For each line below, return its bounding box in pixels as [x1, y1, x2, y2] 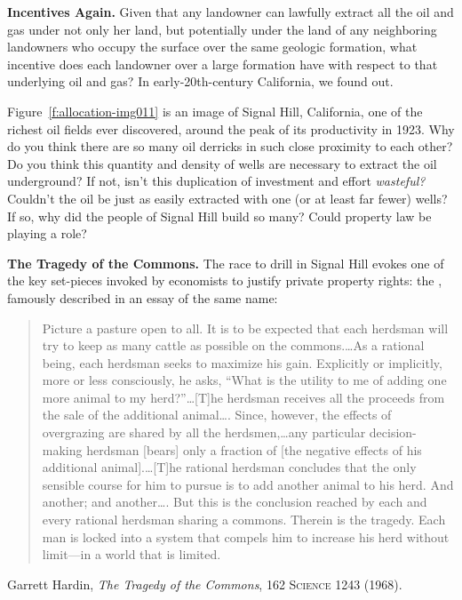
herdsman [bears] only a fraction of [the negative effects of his [86, 440, 422, 459]
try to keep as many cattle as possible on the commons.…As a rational [42, 336, 425, 355]
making [42, 440, 83, 459]
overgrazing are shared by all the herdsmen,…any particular [42, 423, 366, 442]
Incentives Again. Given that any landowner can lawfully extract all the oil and [7, 3, 454, 20]
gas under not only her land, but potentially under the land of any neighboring [7, 20, 437, 38]
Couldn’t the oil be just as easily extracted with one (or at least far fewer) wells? [7, 188, 448, 207]
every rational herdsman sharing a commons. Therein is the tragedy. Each [42, 510, 446, 529]
